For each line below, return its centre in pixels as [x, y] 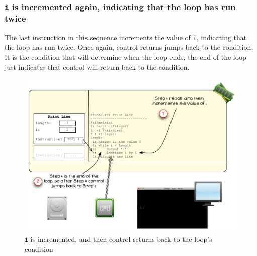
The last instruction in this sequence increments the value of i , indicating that [126, 37]
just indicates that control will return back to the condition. [97, 67]
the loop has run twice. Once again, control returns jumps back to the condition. [129, 47]
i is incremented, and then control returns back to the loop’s [118, 239]
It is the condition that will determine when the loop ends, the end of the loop [125, 56]
